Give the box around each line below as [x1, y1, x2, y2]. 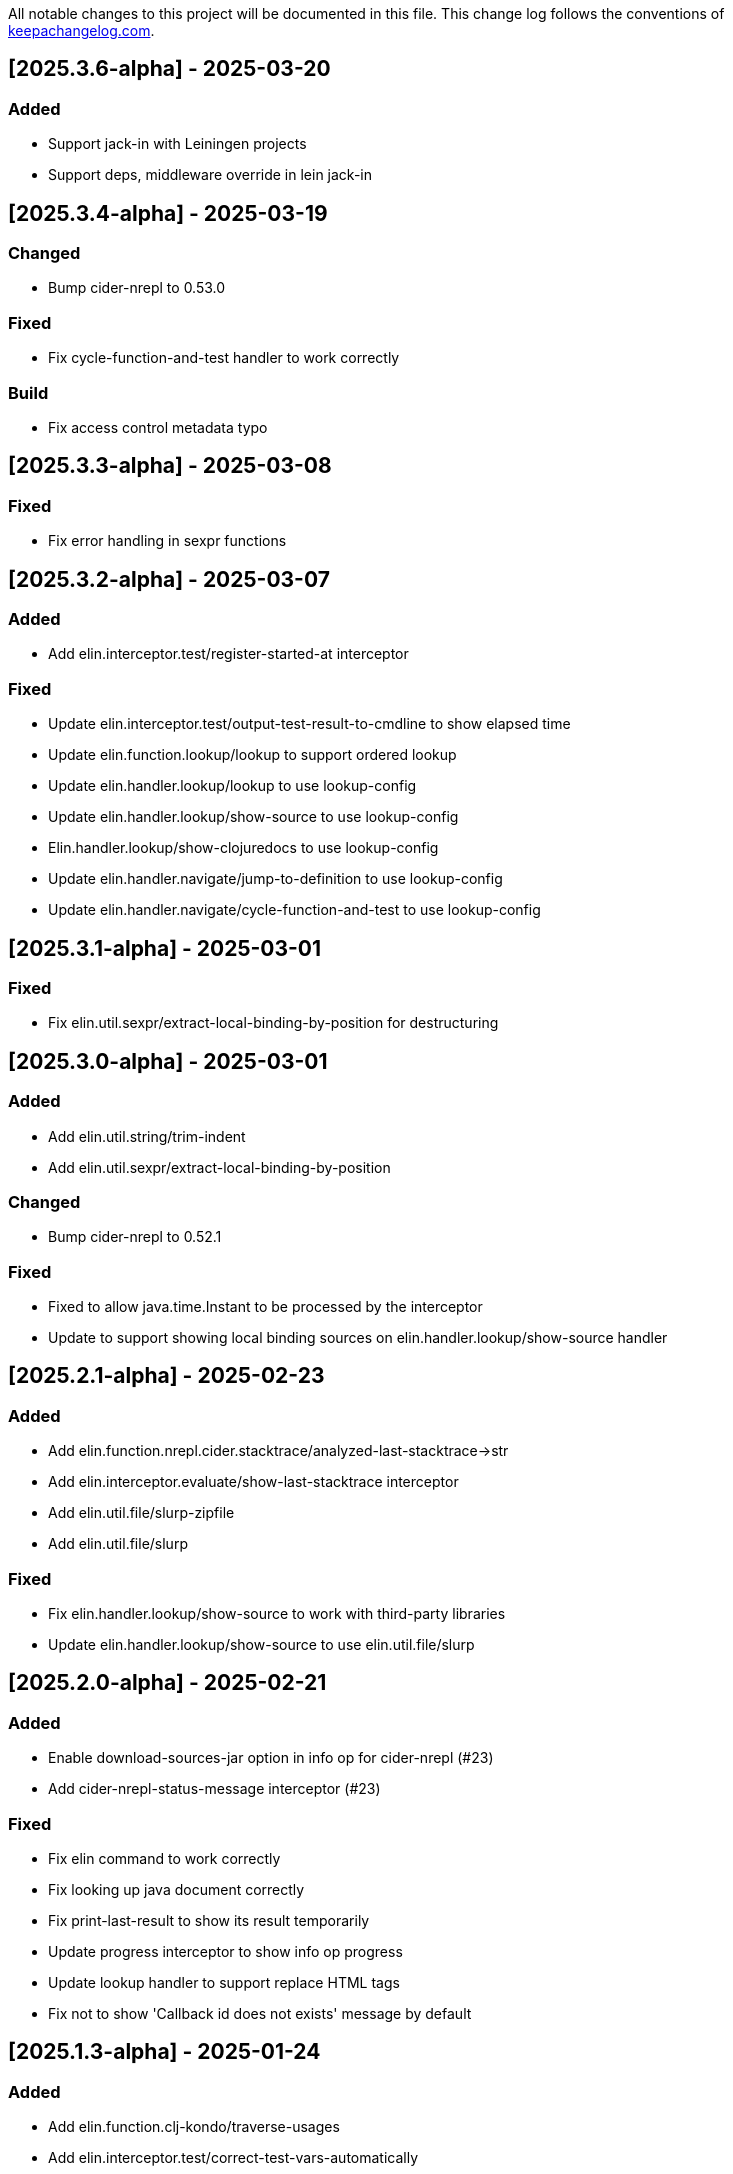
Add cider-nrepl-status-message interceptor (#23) [48, 1780, 381, 1798]
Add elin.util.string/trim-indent [48, 1127, 246, 1145]
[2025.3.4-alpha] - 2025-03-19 [8, 200, 328, 226]
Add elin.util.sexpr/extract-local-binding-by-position [48, 1158, 391, 1176]
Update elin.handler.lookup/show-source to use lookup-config [48, 808, 459, 826]
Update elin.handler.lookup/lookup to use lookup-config [48, 777, 417, 795]
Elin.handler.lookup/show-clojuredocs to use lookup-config [48, 839, 439, 857]
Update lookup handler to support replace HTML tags [48, 1974, 400, 1991]
